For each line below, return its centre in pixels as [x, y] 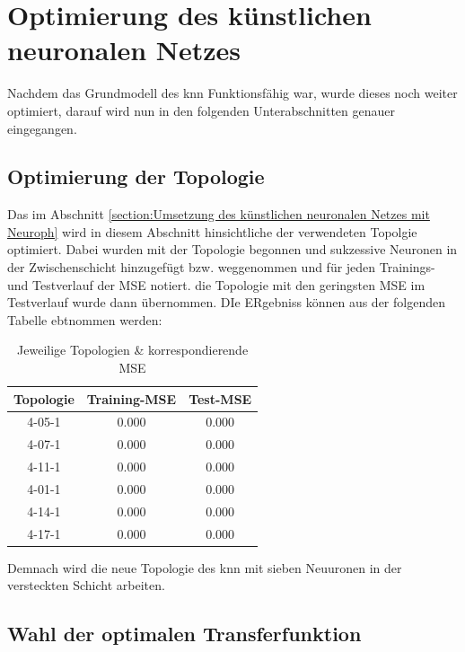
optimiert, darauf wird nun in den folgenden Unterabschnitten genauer [202, 110]
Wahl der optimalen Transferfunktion [184, 634]
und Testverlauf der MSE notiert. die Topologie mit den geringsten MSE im [216, 284]
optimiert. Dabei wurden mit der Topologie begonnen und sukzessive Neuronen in [232, 249]
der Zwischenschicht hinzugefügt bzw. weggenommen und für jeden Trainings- [221, 267]
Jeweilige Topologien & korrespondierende [133, 350]
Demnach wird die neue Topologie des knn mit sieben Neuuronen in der [205, 567]
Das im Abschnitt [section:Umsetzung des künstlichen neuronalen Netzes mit [219, 214]
